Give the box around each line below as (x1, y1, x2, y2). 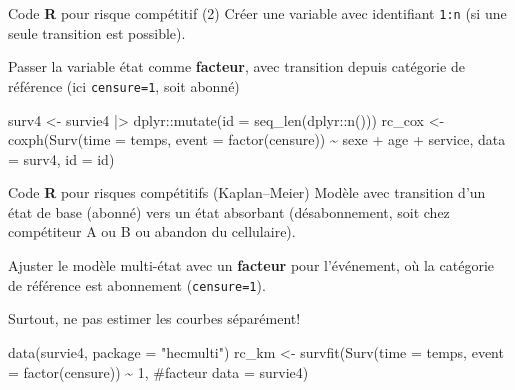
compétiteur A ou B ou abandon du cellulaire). (8, 221, 296, 242)
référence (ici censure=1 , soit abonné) (8, 75, 240, 96)
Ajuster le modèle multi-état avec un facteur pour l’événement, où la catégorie (8, 255, 494, 276)
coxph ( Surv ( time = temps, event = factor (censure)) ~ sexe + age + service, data (8, 129, 506, 150)
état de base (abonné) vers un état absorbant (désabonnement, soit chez (8, 201, 450, 222)
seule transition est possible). (8, 22, 186, 43)
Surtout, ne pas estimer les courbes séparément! (8, 308, 301, 329)
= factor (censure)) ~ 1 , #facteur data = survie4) (8, 361, 309, 382)
